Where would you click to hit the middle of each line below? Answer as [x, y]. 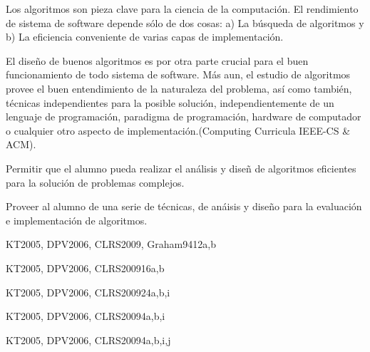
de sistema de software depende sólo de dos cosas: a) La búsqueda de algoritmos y [185, 22]
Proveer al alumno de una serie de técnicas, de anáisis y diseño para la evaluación [184, 206]
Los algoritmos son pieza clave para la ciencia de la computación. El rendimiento [182, 9]
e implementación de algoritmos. [77, 220]
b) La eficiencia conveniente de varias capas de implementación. [145, 37]
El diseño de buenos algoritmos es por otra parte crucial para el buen [157, 60]
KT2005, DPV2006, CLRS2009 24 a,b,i [88, 292]
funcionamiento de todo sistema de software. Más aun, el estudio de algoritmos [178, 74]
